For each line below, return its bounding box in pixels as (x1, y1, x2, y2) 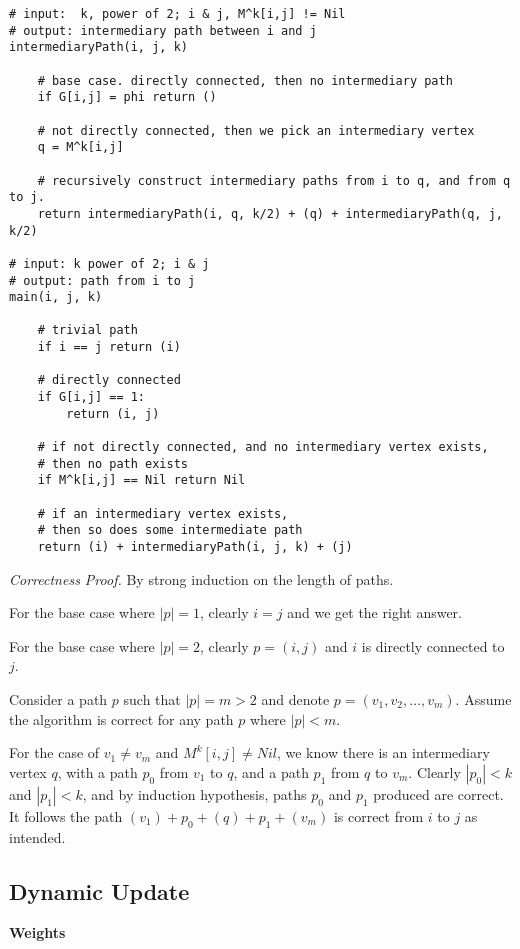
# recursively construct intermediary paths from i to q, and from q (37, 173, 511, 188)
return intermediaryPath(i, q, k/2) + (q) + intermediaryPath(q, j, (37, 206, 503, 221)
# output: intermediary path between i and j (9, 23, 317, 38)
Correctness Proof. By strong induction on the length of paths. (9, 568, 394, 589)
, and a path (233, 761, 309, 782)
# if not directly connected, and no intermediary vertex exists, (37, 440, 489, 455)
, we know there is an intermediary (276, 742, 490, 763)
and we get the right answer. (287, 602, 462, 623)
